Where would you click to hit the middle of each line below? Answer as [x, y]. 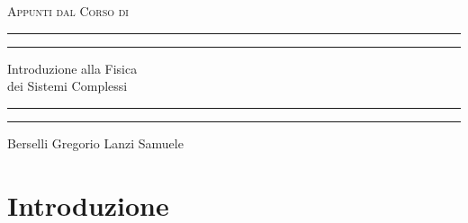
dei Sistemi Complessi [67, 86]
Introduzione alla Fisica [72, 68]
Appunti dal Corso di [68, 11]
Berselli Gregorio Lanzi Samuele [95, 143]
